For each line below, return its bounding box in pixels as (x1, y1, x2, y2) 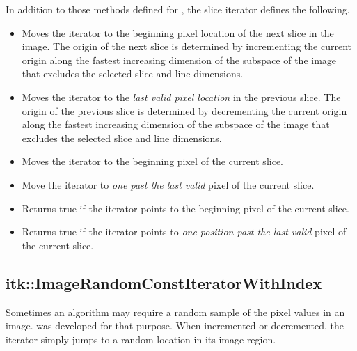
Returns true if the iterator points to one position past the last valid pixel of (22, 224, 347, 239)
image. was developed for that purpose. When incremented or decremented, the (6, 318, 344, 333)
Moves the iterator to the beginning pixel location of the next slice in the (22, 25, 334, 40)
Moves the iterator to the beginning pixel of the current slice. (22, 154, 283, 169)
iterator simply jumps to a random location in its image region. (6, 331, 276, 346)
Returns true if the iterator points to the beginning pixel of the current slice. (22, 201, 349, 215)
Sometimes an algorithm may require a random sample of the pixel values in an (6, 304, 345, 319)
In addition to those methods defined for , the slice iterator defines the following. (6, 2, 350, 16)
